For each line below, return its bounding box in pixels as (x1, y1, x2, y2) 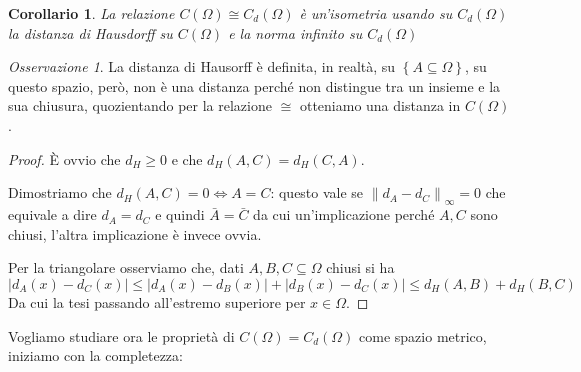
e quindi (155, 204, 205, 225)
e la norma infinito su (228, 22, 363, 43)
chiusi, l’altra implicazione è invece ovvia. (8, 223, 262, 244)
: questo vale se (270, 182, 364, 203)
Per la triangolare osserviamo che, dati (8, 257, 244, 278)
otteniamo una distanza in (299, 95, 461, 116)
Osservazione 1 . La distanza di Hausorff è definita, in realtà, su (8, 56, 396, 77)
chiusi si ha (326, 257, 395, 278)
